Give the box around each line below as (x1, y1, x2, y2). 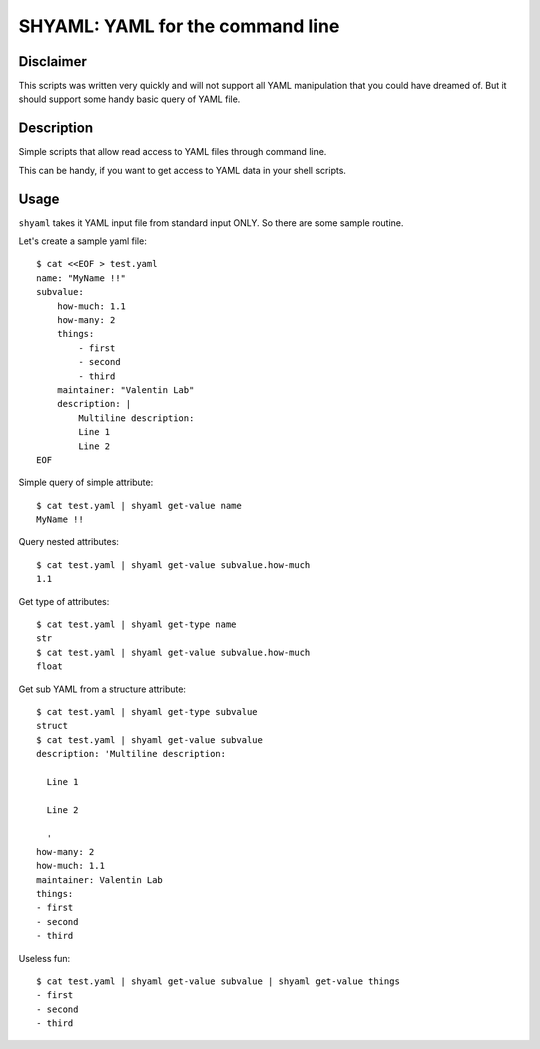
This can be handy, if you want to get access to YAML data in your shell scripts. (18, 164, 347, 176)
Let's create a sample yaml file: (18, 235, 147, 247)
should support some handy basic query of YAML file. (18, 93, 241, 105)
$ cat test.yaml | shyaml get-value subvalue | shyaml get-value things (36, 976, 400, 987)
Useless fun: (18, 952, 71, 964)
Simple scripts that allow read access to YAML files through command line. (18, 146, 327, 158)
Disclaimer (18, 53, 87, 70)
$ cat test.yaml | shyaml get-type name (36, 619, 237, 630)
